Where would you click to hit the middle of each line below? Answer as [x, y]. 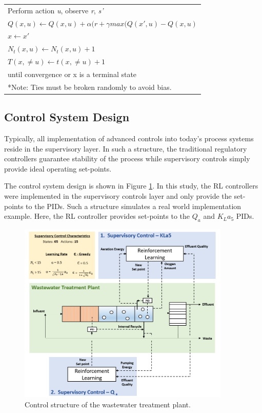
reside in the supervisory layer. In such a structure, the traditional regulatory [126, 148]
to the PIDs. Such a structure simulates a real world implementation [134, 206]
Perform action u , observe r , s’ [56, 10]
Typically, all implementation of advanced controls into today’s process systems [129, 138]
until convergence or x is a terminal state [72, 74]
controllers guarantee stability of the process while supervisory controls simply [127, 158]
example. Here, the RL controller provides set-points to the [97, 216]
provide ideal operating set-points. [58, 168]
